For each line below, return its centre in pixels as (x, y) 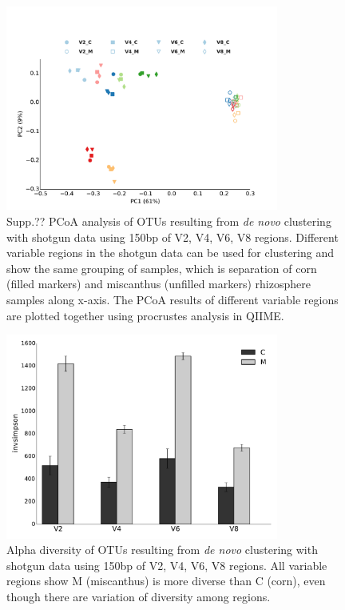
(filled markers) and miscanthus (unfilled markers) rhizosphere (159, 284)
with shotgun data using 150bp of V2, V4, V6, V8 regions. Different (172, 237)
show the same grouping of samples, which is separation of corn (162, 268)
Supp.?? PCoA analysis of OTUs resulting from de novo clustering (169, 221)
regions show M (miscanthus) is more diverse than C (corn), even (166, 581)
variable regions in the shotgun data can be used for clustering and (170, 253)
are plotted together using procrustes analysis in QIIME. (145, 315)
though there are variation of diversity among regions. (139, 596)
